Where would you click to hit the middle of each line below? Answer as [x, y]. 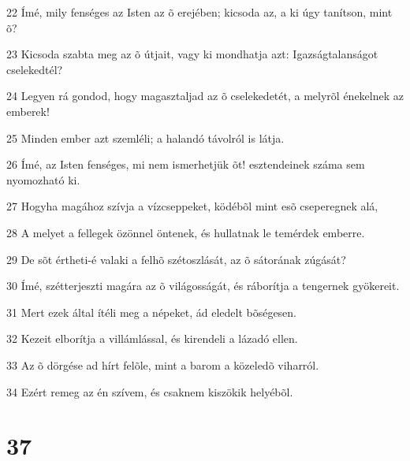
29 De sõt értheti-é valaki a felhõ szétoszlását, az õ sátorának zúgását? [176, 259]
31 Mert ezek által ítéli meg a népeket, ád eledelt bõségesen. [152, 312]
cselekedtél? [35, 69]
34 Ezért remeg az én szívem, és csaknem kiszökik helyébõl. [150, 391]
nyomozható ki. [43, 179]
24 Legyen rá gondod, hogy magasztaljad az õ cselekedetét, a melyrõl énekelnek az [205, 96]
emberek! [28, 111]
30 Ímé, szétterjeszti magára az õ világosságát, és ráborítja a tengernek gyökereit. [203, 286]
